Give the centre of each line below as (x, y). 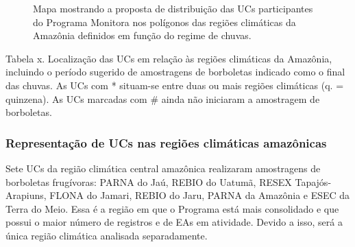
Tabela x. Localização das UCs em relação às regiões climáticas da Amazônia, (169, 58)
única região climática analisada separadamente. (107, 235)
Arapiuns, (26, 195)
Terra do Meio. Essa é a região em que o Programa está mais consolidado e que (172, 208)
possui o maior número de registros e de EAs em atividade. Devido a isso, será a (174, 222)
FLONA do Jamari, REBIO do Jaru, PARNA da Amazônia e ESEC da (200, 195)
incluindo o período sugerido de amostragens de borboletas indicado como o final (175, 72)
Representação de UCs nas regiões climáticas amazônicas (166, 142)
